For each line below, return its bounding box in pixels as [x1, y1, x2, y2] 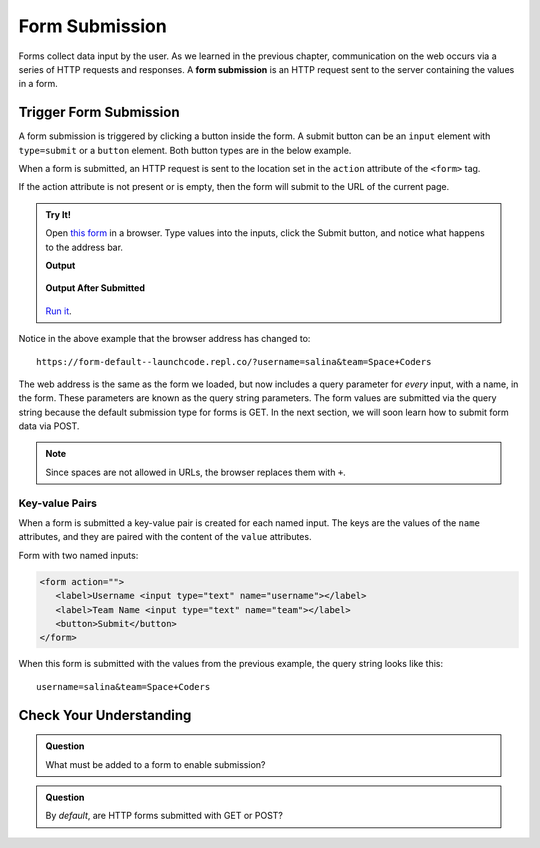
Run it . [45, 305, 72, 317]
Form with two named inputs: [18, 549, 139, 561]
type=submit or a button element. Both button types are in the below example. [18, 144, 352, 156]
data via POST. [18, 420, 80, 432]
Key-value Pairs [18, 496, 97, 510]
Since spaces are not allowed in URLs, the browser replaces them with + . [45, 466, 347, 478]
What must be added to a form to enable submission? [45, 758, 266, 770]
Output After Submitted [45, 282, 145, 294]
